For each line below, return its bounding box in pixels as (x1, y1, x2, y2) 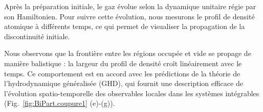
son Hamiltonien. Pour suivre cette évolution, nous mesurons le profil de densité (4, 11, 255, 21)
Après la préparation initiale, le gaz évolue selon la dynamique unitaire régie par (4, 1, 256, 11)
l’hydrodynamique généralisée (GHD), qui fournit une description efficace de (4, 78, 243, 89)
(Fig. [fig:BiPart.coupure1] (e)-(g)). (4, 98, 115, 108)
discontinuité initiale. (4, 31, 70, 41)
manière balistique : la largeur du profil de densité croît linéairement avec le (4, 58, 242, 68)
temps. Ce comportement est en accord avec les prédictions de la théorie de (4, 68, 240, 78)
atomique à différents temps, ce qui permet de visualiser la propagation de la (4, 21, 245, 32)
